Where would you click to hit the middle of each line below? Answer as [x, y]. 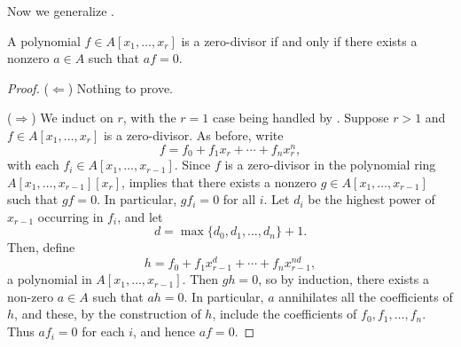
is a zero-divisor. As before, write [193, 134]
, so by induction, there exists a [344, 279]
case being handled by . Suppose [301, 118]
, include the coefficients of [285, 314]
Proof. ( [28, 87]
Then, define [41, 247]
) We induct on [72, 118]
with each [33, 165]
